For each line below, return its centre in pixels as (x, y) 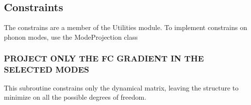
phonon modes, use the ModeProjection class (71, 37)
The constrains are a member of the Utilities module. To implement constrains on (126, 27)
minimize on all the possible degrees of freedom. (75, 97)
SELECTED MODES (47, 69)
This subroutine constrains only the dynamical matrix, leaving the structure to (121, 87)
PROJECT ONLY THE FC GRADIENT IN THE (104, 58)
